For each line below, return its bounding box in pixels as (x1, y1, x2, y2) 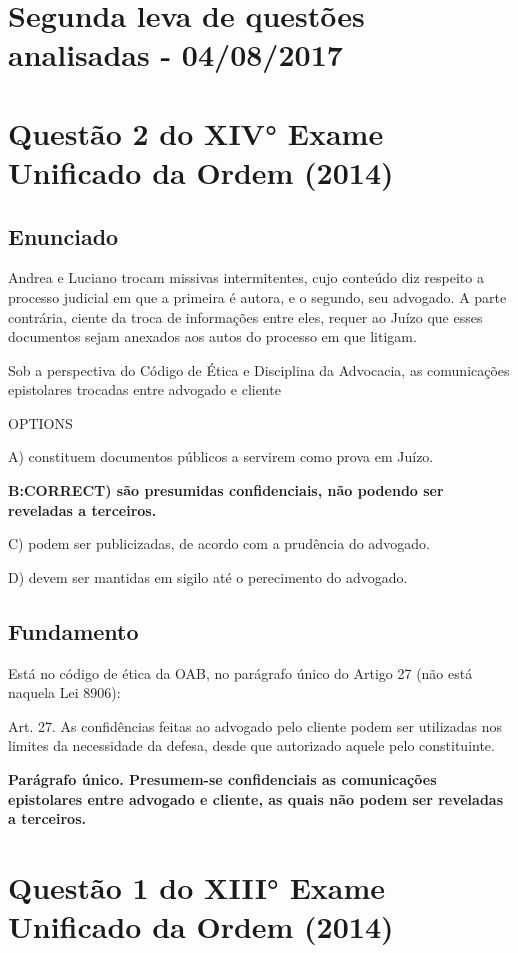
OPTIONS (8, 412, 73, 433)
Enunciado (8, 220, 119, 251)
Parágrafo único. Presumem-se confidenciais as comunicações (8, 769, 437, 790)
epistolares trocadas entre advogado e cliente (8, 379, 281, 400)
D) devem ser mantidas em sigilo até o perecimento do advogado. (8, 566, 408, 587)
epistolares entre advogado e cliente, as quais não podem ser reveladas (8, 788, 504, 809)
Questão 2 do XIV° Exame (8, 112, 384, 153)
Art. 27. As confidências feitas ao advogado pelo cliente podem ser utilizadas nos (8, 715, 503, 736)
